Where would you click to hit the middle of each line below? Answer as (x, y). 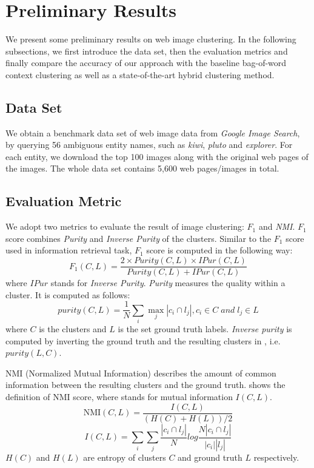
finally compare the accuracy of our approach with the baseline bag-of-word (146, 63)
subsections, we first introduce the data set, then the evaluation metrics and (147, 51)
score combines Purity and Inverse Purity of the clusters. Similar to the (139, 238)
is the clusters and (73, 329)
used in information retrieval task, (69, 250)
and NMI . (277, 226)
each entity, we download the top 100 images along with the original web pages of (157, 156)
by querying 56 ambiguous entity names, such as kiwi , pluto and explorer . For (149, 145)
